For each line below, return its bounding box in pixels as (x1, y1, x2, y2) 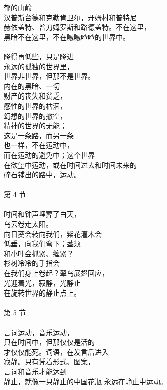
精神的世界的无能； (4, 120, 67, 131)
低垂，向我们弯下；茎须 (4, 238, 81, 249)
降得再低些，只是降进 (4, 51, 74, 61)
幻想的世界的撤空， (4, 110, 67, 121)
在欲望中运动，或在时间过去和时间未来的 (4, 159, 137, 170)
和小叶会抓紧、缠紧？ (4, 248, 74, 258)
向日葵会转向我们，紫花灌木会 (4, 228, 102, 239)
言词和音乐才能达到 (4, 366, 67, 376)
